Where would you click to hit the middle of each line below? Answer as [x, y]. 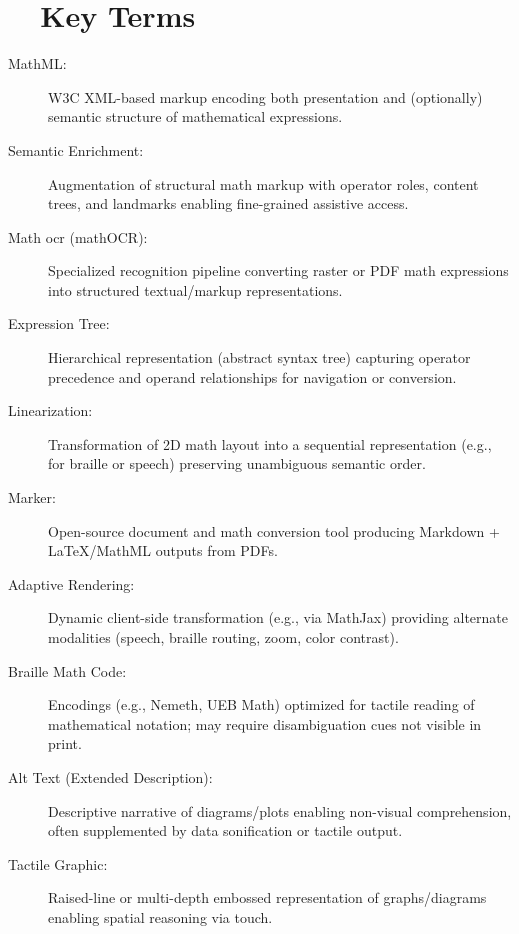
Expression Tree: [59, 323]
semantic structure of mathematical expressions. [195, 116]
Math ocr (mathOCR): [78, 236]
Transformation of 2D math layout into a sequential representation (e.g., [270, 443]
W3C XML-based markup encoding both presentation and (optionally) [265, 96]
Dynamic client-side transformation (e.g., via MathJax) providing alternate [278, 617]
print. [65, 743]
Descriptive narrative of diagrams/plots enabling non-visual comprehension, [280, 810]
